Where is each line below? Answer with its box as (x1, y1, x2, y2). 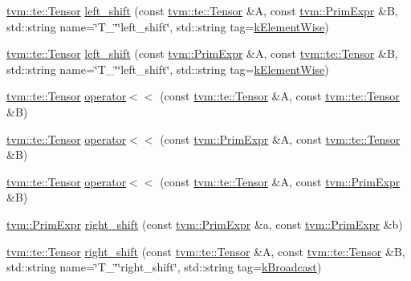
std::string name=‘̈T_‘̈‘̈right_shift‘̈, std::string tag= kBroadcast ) (6, 259, 322, 275)
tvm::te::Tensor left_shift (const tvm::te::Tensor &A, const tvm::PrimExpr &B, (6, 2, 398, 18)
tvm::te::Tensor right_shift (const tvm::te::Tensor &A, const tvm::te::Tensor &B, (6, 242, 405, 259)
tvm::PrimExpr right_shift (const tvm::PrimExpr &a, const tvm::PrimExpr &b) (6, 215, 403, 232)
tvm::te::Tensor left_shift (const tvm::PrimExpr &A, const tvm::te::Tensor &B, (6, 45, 398, 62)
